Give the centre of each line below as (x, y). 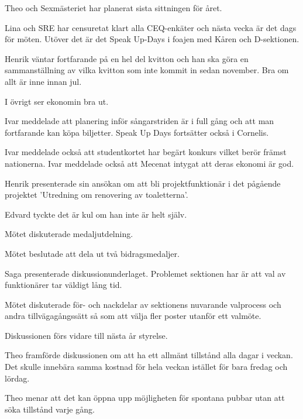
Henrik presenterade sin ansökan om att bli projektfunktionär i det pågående (143, 183)
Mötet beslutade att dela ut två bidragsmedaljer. (92, 253)
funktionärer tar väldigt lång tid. (63, 285)
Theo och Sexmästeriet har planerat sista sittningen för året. (113, 8)
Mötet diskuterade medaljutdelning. (69, 234)
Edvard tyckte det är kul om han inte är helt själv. (96, 214)
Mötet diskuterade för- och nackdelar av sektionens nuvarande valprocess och (143, 304)
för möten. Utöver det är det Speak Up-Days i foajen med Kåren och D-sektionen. (152, 39)
